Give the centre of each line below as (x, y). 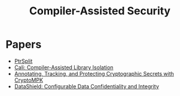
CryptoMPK (28, 80)
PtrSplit (23, 61)
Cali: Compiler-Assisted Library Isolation (64, 67)
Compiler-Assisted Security (100, 11)
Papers (24, 44)
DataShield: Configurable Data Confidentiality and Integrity (87, 86)
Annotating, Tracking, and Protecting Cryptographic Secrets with (94, 73)
